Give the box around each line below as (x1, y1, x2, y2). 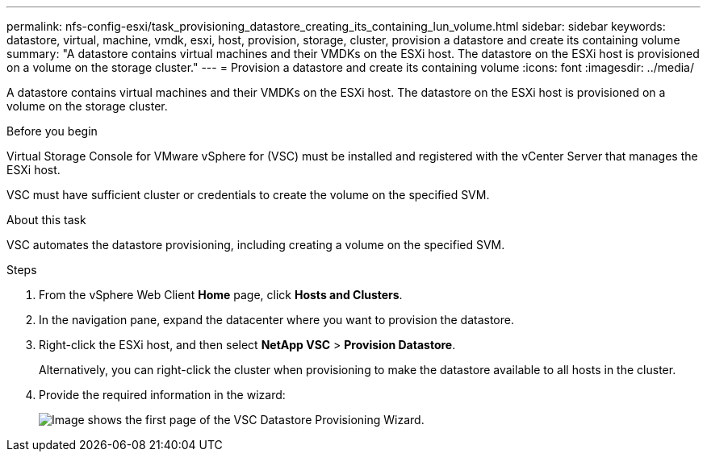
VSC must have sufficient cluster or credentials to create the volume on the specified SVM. (6, 188, 490, 202)
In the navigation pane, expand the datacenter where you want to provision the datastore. (39, 313, 514, 327)
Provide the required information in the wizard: (39, 388, 286, 402)
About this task (6, 213, 86, 227)
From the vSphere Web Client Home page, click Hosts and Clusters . (39, 288, 403, 302)
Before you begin (6, 124, 98, 138)
